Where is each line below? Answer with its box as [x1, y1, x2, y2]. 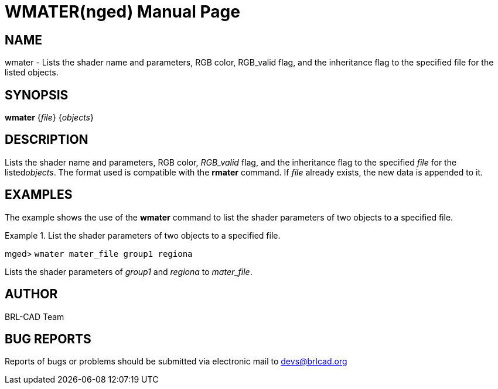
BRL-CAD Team [5, 311, 64, 322]
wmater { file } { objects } [5, 112, 94, 123]
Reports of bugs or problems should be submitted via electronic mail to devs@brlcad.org [5, 356, 347, 367]
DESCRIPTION [5, 132, 88, 147]
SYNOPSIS [5, 87, 69, 102]
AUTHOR [5, 287, 58, 302]
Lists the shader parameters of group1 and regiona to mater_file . [5, 266, 253, 277]
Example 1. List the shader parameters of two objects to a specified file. [5, 230, 281, 240]
